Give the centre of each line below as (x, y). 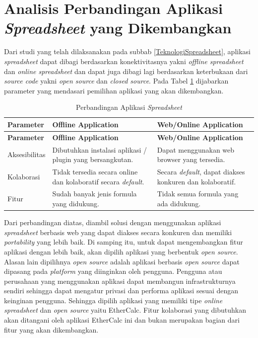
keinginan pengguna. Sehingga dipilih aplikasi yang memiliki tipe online (113, 300)
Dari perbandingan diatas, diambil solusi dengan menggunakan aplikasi (113, 222)
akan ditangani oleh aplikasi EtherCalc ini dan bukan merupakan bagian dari (122, 320)
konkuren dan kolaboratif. (196, 181)
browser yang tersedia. (191, 159)
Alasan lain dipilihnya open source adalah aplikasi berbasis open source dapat (122, 261)
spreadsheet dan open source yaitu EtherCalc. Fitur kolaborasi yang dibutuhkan (125, 310)
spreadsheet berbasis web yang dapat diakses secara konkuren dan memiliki (118, 232)
